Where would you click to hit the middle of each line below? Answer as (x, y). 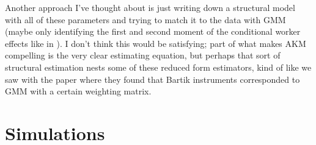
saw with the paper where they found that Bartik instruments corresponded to (152, 79)
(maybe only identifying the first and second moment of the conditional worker (153, 31)
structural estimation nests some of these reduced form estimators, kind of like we (158, 67)
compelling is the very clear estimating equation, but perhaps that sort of (143, 55)
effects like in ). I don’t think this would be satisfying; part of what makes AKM (156, 43)
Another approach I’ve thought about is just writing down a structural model (150, 7)
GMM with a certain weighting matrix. (78, 91)
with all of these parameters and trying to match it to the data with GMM (145, 19)
